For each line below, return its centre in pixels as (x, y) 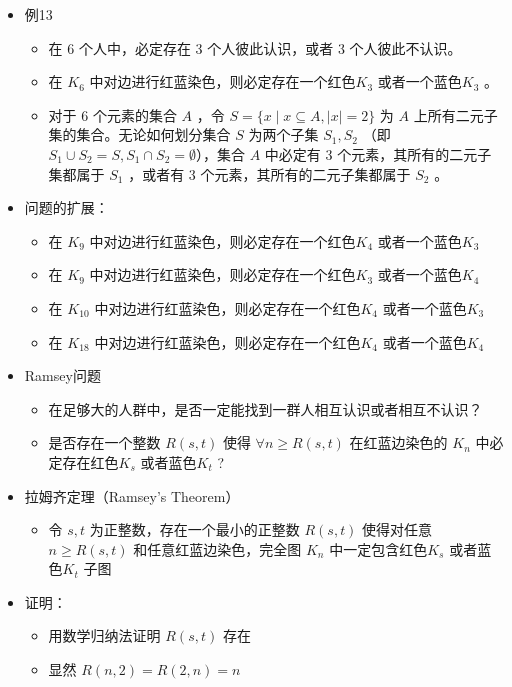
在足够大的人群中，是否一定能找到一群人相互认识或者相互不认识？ (265, 408)
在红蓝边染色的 (398, 442)
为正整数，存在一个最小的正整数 (194, 529)
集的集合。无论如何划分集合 (139, 134)
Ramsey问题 (62, 375)
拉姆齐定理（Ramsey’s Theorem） (132, 495)
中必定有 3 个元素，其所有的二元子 (378, 153)
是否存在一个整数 (104, 442)
